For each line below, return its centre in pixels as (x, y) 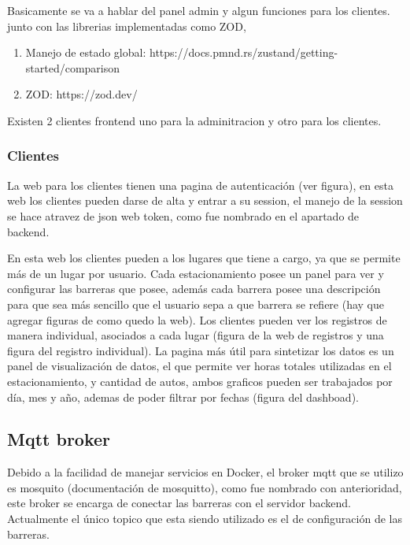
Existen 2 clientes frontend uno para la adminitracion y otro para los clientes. (194, 120)
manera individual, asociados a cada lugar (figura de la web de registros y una (196, 335)
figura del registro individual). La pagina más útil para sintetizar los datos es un (201, 350)
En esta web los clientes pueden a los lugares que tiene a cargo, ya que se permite (204, 258)
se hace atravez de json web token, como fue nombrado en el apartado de (183, 215)
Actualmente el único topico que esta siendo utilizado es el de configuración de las (205, 519)
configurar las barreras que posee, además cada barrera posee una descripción (194, 289)
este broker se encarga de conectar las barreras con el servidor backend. (179, 503)
